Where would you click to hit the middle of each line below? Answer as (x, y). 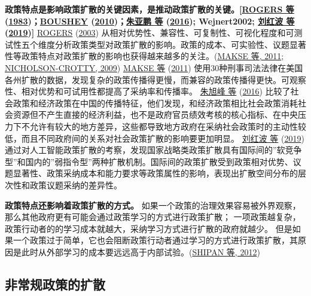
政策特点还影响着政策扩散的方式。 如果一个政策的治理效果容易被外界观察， (153, 205)
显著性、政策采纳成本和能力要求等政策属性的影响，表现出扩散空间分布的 (155, 173)
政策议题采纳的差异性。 (76, 184)
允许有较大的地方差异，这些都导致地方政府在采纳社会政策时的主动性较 (168, 126)
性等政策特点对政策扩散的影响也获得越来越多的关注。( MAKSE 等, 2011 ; (144, 56)
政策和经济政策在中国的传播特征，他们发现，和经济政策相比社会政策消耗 (155, 103)
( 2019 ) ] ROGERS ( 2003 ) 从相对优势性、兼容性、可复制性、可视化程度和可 (150, 33)
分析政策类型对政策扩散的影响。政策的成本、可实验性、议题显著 (180, 44)
